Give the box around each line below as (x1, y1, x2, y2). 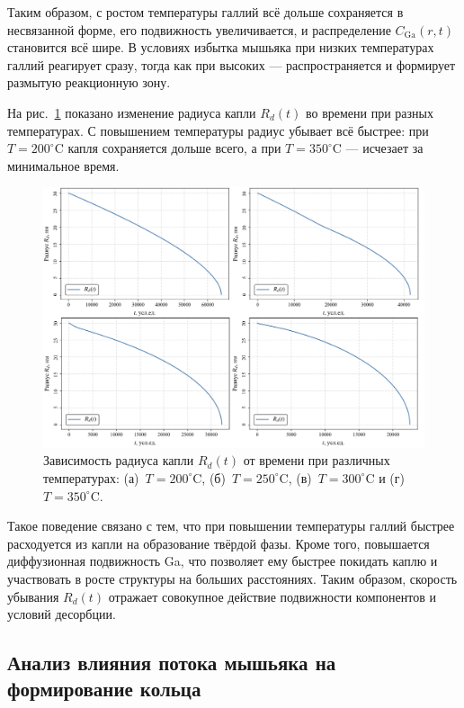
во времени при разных (305, 103, 433, 121)
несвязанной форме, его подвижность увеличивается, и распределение (7, 20, 391, 39)
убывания (7, 587, 59, 605)
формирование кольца (7, 675, 201, 703)
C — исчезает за (332, 139, 424, 157)
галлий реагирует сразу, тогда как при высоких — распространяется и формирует (7, 55, 456, 74)
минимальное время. (7, 156, 120, 175)
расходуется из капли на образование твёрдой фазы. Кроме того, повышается (7, 533, 430, 552)
